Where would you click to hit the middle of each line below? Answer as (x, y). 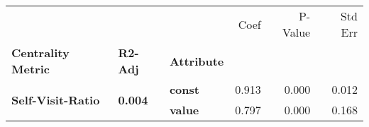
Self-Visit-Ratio (56, 99)
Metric (31, 69)
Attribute (197, 61)
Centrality (40, 53)
